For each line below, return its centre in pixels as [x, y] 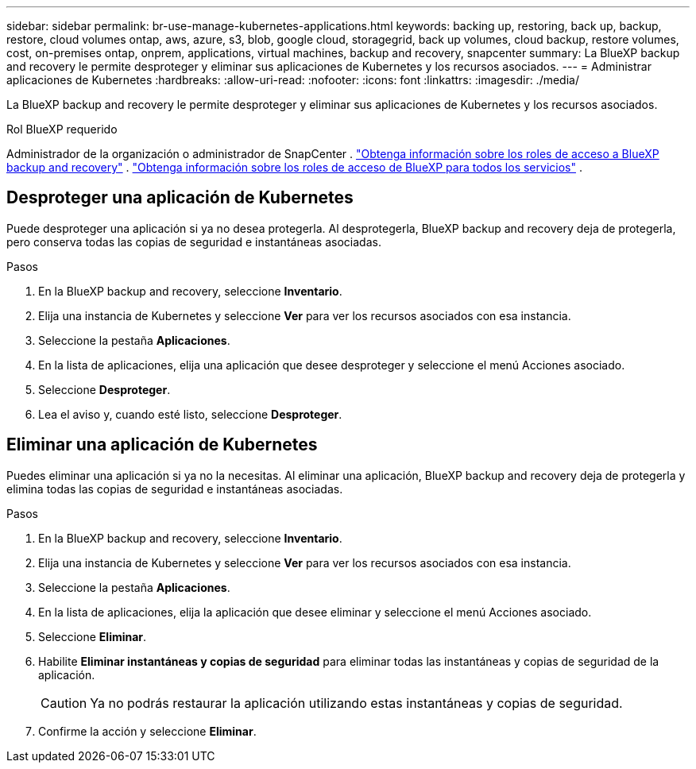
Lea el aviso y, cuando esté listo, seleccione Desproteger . [190, 414]
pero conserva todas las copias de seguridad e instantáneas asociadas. [194, 242]
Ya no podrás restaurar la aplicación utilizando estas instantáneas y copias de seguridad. [356, 703]
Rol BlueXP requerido [62, 129]
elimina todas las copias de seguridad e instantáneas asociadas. [175, 489]
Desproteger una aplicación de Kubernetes [180, 198]
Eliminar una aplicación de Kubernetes [162, 445]
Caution [64, 703]
